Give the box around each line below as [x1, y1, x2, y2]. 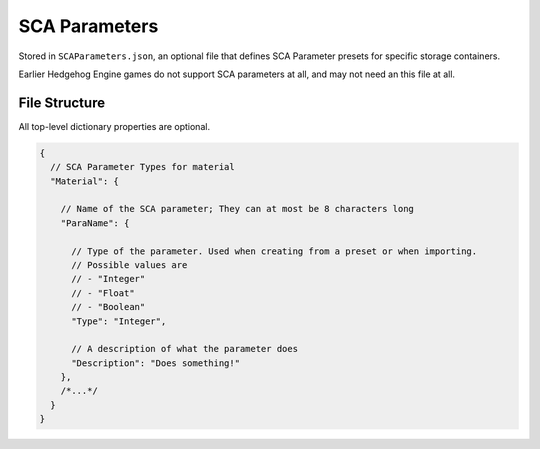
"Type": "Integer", [71, 315, 167, 327]
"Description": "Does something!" [71, 357, 240, 369]
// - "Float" [71, 287, 135, 299]
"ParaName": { [60, 217, 130, 229]
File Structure [18, 94, 105, 111]
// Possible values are [71, 259, 188, 270]
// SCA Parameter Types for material [50, 161, 235, 173]
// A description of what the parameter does [71, 343, 299, 355]
